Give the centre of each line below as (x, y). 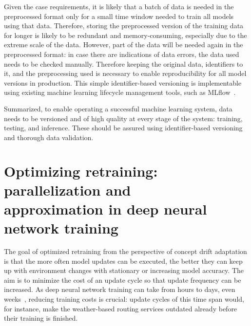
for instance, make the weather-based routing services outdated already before (121, 308)
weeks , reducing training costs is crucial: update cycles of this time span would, (124, 299)
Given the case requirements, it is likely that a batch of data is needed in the (119, 6)
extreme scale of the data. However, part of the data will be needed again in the (124, 45)
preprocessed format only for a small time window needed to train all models (119, 16)
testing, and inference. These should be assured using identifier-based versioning (123, 128)
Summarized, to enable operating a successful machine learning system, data (118, 108)
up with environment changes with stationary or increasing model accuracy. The (124, 270)
